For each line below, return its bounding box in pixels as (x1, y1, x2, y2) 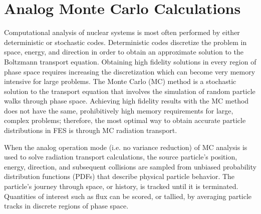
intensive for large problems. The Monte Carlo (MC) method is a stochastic (4, 76, 236, 86)
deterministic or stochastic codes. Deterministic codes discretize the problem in (4, 36, 247, 47)
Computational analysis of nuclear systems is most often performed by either (4, 27, 240, 37)
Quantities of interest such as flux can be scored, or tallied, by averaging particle (4, 190, 252, 201)
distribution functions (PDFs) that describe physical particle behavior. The (4, 171, 235, 181)
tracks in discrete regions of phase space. (4, 200, 129, 211)
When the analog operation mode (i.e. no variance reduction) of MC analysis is (4, 141, 247, 152)
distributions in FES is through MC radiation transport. (4, 125, 177, 135)
